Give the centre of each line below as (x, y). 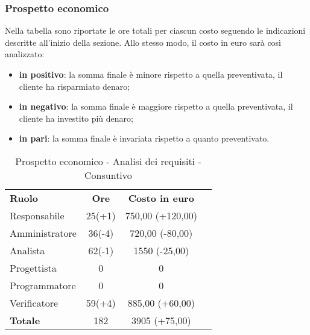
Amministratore (43, 233)
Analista (27, 250)
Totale (25, 320)
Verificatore (34, 302)
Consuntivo (108, 175)
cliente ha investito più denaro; (76, 118)
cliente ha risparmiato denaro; (74, 86)
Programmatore (43, 285)
